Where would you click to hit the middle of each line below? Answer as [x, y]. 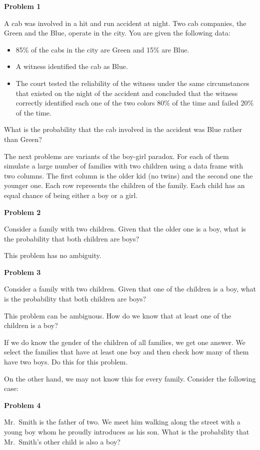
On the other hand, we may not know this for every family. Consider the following [130, 378]
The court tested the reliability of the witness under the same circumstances [132, 83]
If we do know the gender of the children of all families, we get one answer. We [125, 342]
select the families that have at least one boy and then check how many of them [126, 352]
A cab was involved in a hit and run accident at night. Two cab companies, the [125, 23]
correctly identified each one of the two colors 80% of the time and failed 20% [135, 103]
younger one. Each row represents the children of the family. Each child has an [124, 185]
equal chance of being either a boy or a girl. [71, 195]
